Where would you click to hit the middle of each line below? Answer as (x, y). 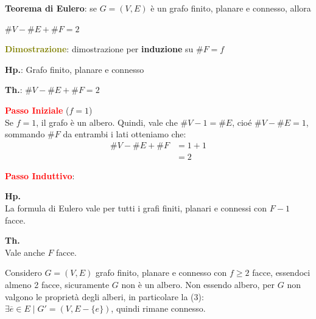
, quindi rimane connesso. (158, 308)
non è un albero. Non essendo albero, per (198, 284)
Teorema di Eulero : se (51, 8)
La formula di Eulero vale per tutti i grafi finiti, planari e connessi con (136, 208)
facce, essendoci (281, 273)
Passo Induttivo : (40, 175)
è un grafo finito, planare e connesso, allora (231, 8)
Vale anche (25, 252)
